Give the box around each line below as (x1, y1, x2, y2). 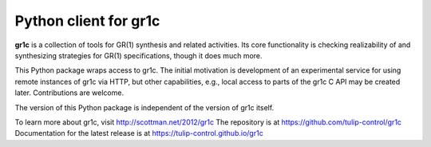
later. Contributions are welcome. (14, 88, 124, 97)
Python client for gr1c (14, 12, 160, 30)
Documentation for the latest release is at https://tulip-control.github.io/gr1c (14, 129, 263, 138)
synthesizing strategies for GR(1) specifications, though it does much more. (14, 50, 263, 60)
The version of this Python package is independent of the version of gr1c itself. (14, 102, 275, 112)
